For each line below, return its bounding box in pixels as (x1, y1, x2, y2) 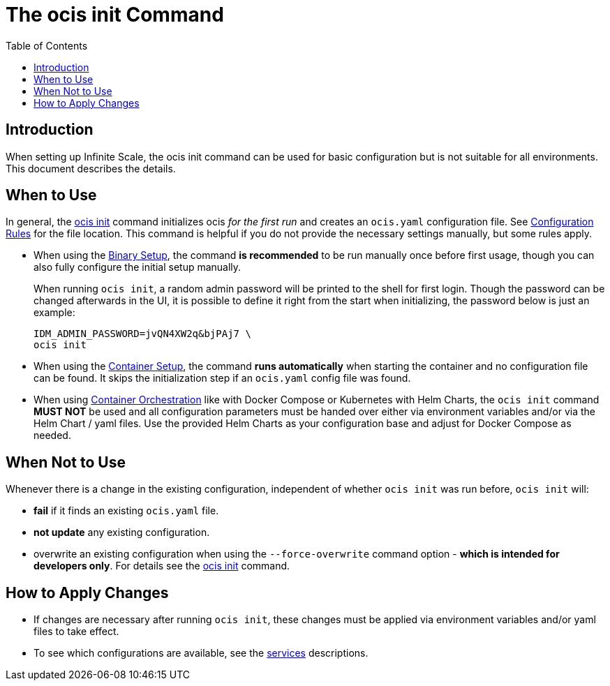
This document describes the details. (6, 162, 176, 174)
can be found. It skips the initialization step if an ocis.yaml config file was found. (34, 372, 411, 385)
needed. (34, 429, 71, 442)
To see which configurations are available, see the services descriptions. (34, 647, 369, 659)
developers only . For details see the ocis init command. (34, 560, 290, 572)
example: (34, 306, 75, 319)
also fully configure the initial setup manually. (34, 261, 241, 274)
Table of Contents (6, 39, 88, 52)
